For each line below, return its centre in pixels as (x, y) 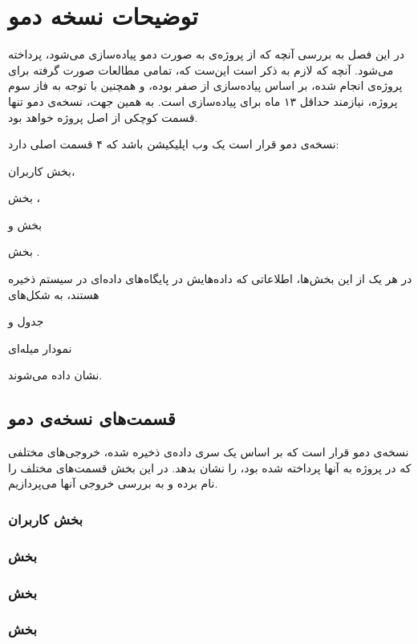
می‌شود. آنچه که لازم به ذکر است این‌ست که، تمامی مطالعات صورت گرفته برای (201, 69)
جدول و (26, 321)
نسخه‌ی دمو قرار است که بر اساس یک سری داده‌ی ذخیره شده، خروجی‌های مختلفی (209, 452)
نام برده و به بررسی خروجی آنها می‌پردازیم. (113, 483)
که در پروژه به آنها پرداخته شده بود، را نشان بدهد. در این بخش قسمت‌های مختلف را (210, 467)
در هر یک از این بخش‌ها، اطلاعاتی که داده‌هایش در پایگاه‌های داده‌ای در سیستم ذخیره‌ (210, 279)
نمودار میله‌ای (40, 348)
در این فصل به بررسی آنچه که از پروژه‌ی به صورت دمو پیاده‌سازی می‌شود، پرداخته (207, 54)
